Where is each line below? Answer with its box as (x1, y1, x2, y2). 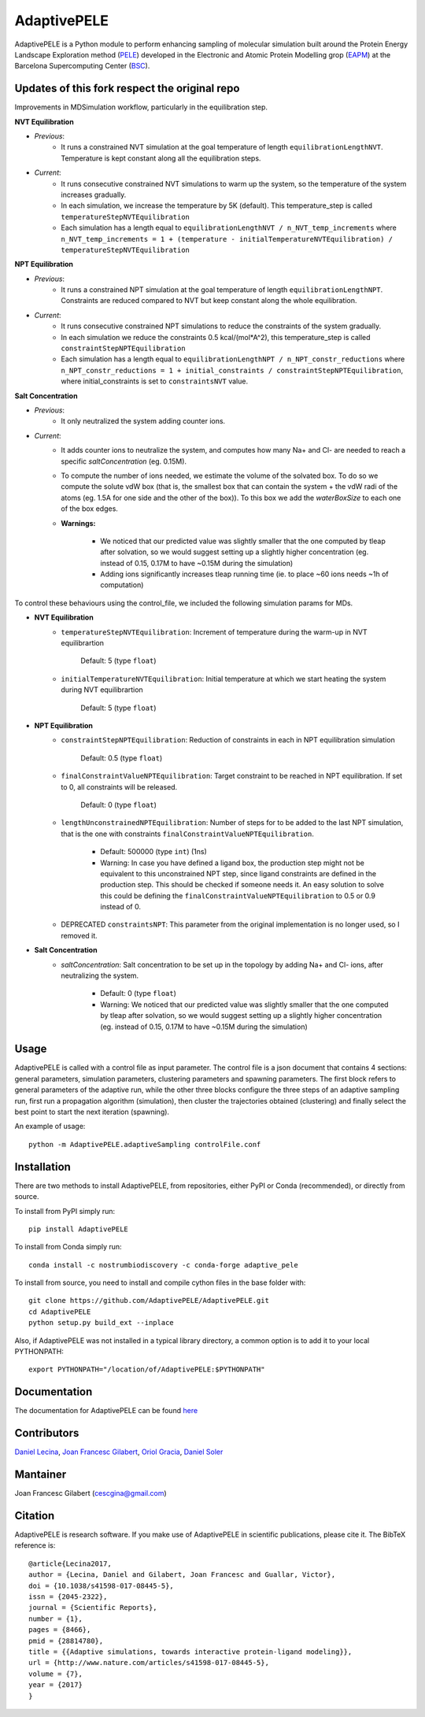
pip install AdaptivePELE (28, 1224, 129, 1234)
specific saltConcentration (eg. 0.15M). (61, 457, 187, 466)
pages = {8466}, (28, 1626, 91, 1634)
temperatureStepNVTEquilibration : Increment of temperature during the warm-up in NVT (61, 627, 368, 637)
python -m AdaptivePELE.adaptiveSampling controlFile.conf (28, 1140, 261, 1149)
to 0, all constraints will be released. (61, 782, 178, 791)
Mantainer (14, 1468, 67, 1482)
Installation (14, 1160, 71, 1173)
